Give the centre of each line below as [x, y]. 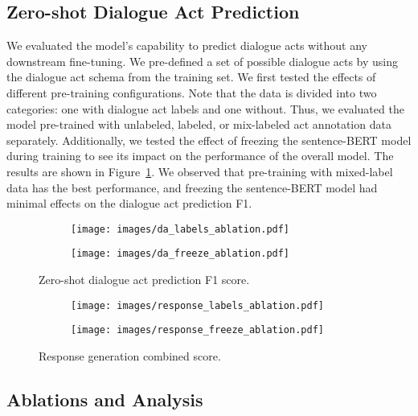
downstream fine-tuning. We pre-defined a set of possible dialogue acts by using [203, 61]
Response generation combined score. [130, 355]
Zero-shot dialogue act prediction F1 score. [144, 280]
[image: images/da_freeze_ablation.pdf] [180, 254]
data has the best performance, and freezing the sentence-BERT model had [192, 187]
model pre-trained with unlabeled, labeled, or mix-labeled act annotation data [199, 124]
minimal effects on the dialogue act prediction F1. [129, 203]
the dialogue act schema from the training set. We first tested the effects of [191, 77]
